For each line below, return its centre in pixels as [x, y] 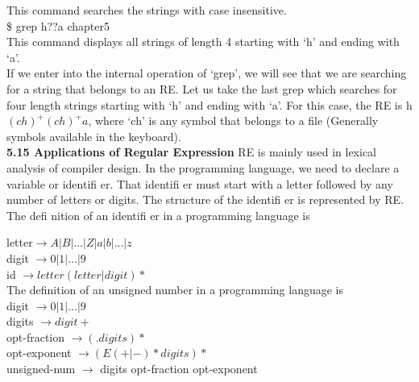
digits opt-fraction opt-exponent [179, 369]
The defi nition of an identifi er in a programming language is [158, 215]
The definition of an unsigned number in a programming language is [175, 290]
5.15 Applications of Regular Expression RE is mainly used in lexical [192, 152]
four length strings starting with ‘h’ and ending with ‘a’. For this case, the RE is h [209, 104]
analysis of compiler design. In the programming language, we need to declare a [203, 167]
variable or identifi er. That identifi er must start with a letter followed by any [200, 183]
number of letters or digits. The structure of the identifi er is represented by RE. [205, 199]
